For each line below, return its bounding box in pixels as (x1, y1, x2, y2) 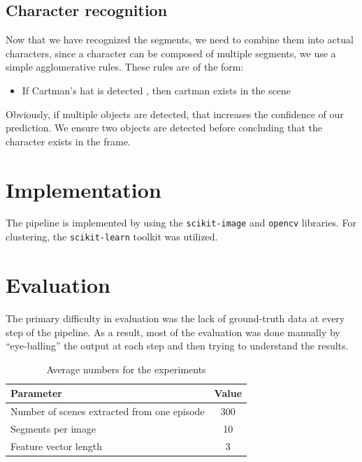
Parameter (10, 386, 62, 400)
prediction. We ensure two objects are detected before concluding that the (6, 120, 322, 135)
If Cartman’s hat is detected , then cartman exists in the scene (22, 82, 291, 97)
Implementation (6, 175, 161, 203)
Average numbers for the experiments (46, 361, 206, 376)
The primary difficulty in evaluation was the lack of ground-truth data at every (6, 310, 345, 325)
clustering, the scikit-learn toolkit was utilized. (6, 229, 218, 244)
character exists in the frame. (6, 133, 131, 148)
